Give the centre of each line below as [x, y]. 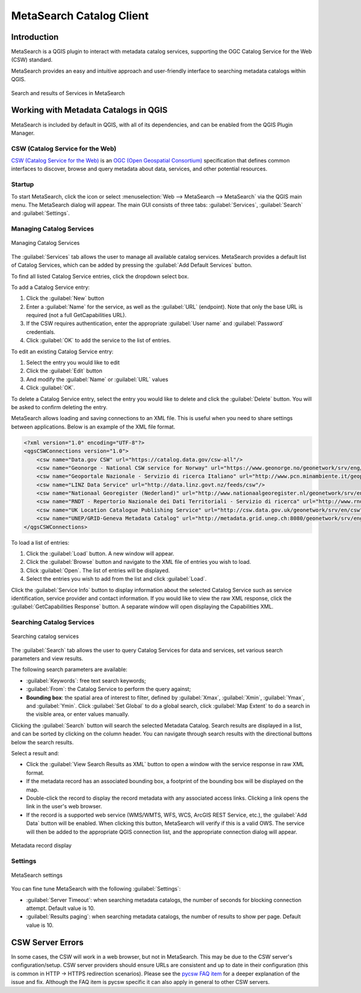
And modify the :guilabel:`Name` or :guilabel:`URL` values [97, 379]
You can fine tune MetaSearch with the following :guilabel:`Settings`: [96, 889]
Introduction [35, 37]
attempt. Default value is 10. [61, 908]
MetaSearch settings [37, 875]
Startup [23, 185]
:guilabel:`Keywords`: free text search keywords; [86, 681]
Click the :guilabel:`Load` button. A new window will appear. [100, 554]
